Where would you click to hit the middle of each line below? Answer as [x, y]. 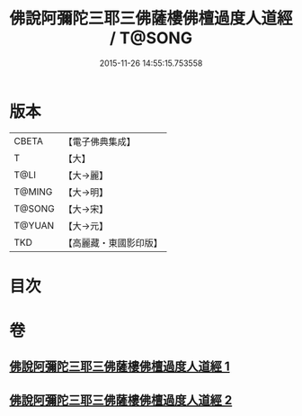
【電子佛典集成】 [100, 141]
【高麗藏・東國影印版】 [113, 242]
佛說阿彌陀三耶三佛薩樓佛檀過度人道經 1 [120, 367]
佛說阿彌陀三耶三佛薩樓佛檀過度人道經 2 [121, 400]
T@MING [33, 192]
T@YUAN [34, 225]
